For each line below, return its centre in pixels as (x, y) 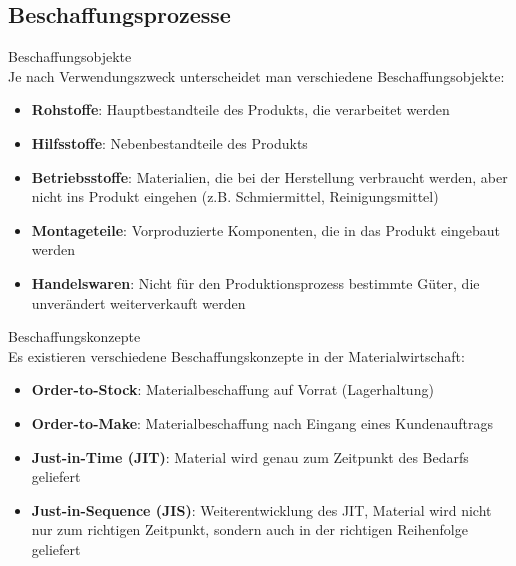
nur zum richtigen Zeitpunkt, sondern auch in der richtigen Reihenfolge (249, 529)
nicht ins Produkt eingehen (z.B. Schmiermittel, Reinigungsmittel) (235, 196)
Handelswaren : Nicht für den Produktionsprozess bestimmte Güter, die (255, 282)
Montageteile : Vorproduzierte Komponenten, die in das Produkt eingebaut (266, 229)
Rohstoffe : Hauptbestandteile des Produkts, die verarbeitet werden (240, 109)
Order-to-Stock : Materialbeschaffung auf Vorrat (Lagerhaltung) (232, 389)
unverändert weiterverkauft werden (138, 302)
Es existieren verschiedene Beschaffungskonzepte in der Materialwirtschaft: (236, 355)
